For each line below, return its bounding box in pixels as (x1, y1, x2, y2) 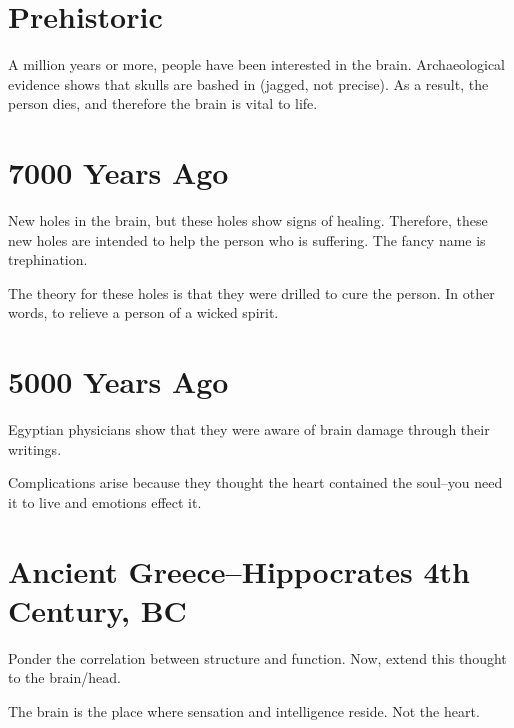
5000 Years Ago (8, 361, 229, 402)
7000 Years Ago (8, 152, 229, 193)
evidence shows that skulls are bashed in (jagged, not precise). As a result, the (8, 73, 489, 94)
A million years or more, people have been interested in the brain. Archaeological (8, 54, 505, 75)
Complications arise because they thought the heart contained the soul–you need (8, 472, 503, 493)
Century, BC (8, 589, 187, 630)
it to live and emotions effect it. (8, 491, 202, 512)
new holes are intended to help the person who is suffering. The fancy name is (8, 229, 486, 250)
